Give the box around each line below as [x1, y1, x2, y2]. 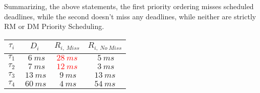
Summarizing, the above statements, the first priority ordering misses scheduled [4, 1, 254, 11]
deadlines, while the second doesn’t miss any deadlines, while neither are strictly [4, 11, 256, 21]
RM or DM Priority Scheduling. [4, 21, 104, 32]
